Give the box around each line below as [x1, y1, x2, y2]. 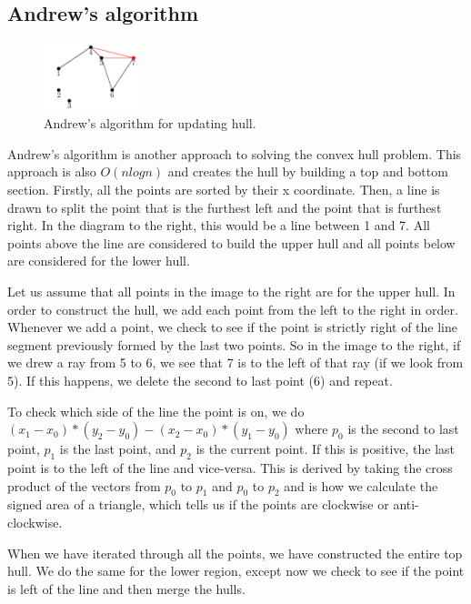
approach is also [7, 162, 96, 181]
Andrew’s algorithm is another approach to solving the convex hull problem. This [7, 144, 462, 163]
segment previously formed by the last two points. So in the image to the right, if [7, 335, 461, 354]
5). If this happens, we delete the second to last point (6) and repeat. [7, 371, 393, 389]
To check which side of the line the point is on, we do [7, 401, 305, 420]
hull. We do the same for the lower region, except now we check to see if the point [7, 561, 465, 580]
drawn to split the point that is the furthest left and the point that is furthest [7, 197, 442, 216]
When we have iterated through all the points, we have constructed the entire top [7, 543, 463, 562]
